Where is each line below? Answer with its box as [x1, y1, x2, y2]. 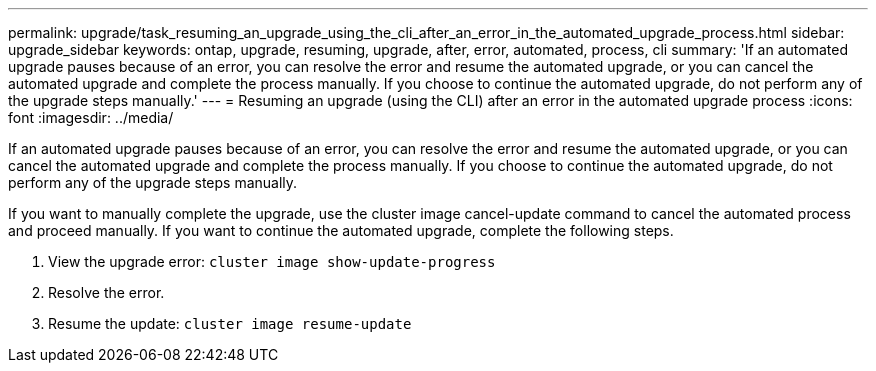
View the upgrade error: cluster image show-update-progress [48, 253, 496, 270]
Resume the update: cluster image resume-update [48, 315, 412, 332]
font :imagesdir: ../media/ [8, 109, 174, 126]
